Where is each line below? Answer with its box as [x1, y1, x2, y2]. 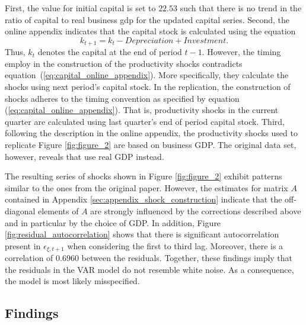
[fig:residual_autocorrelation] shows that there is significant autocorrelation [5, 228, 279, 240]
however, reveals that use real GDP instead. [5, 150, 164, 162]
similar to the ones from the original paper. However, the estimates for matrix [5, 181, 288, 194]
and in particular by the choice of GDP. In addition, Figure [5, 216, 221, 229]
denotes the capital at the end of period [37, 46, 182, 58]
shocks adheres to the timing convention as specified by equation [5, 92, 240, 104]
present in [5, 239, 41, 252]
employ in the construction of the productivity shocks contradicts [5, 57, 243, 69]
